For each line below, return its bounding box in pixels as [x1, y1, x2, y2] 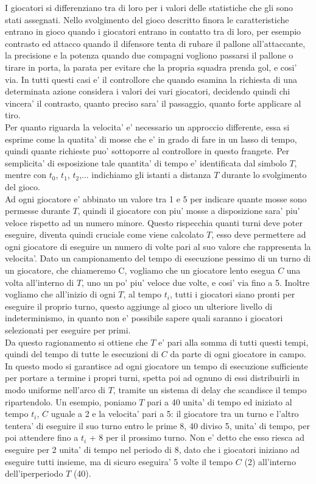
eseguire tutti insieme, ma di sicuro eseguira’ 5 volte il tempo [5, 455, 233, 468]
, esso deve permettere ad [211, 228, 306, 241]
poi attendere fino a [5, 431, 79, 444]
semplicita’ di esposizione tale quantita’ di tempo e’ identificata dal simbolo [5, 156, 287, 169]
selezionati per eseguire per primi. [5, 324, 131, 336]
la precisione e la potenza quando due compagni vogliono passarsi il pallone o [5, 49, 293, 62]
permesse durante [5, 204, 70, 217]
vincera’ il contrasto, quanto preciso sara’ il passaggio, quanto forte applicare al [5, 96, 301, 109]
